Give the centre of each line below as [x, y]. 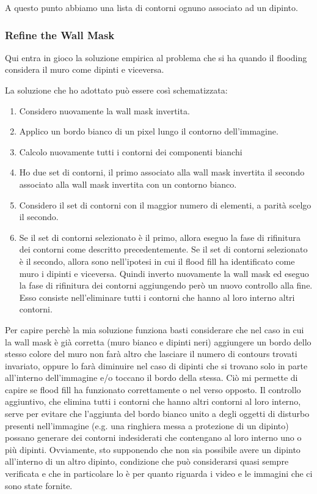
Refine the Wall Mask [60, 35]
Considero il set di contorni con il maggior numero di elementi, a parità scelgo [165, 205]
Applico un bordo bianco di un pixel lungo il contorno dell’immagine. [149, 131]
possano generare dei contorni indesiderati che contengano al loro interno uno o [153, 437]
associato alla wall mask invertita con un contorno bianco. [128, 184]
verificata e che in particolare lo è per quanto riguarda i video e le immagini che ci [159, 474]
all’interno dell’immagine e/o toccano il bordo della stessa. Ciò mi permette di [151, 378]
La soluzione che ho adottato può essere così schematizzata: [116, 90]
